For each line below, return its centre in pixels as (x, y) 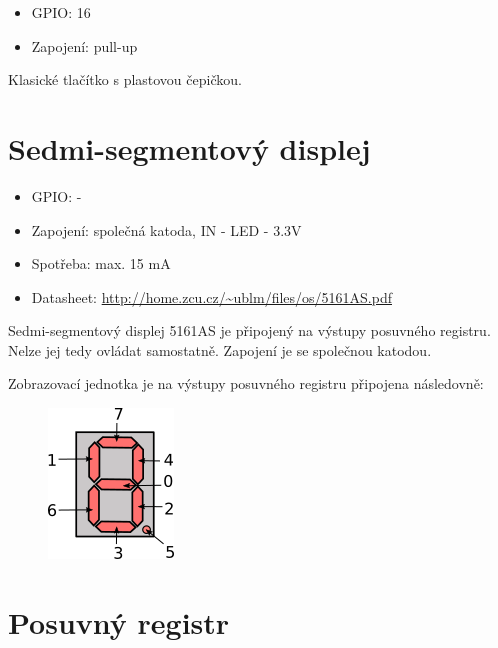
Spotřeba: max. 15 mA (101, 263)
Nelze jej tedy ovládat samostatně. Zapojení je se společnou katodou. (220, 349)
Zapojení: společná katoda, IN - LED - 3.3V (166, 229)
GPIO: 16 (61, 12)
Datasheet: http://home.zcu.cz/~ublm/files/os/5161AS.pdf (211, 296)
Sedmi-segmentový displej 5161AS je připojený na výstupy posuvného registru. (249, 330)
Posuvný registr (119, 621)
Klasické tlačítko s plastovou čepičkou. (125, 79)
